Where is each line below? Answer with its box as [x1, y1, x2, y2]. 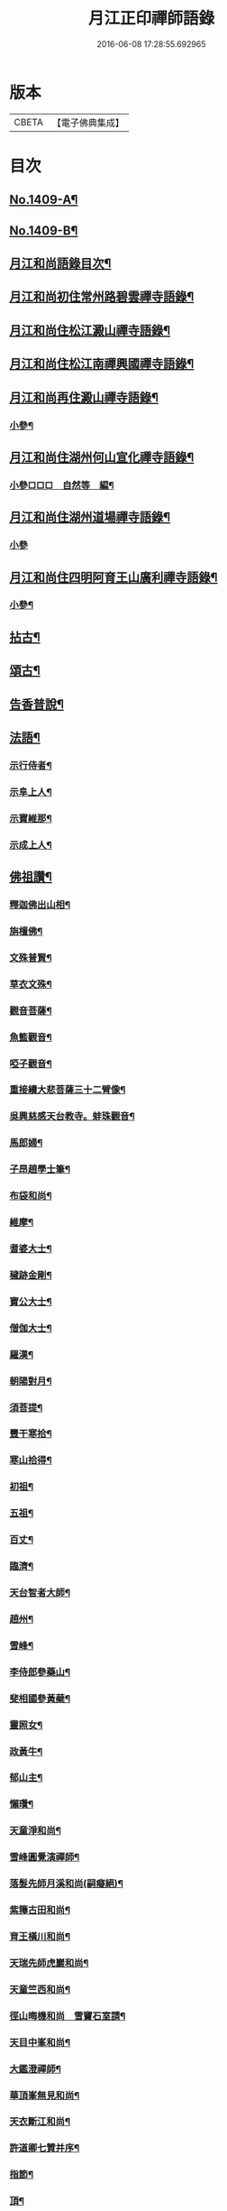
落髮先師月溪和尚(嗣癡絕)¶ [9, 1877, 124, 1890]
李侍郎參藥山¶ [9, 1665, 70, 1678]
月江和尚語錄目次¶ [9, 256, 112, 272]
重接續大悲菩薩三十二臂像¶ [9, 1083, 126, 1096]
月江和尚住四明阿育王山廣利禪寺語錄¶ [9, 569, 218, 585]
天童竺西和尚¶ [9, 1983, 70, 1995]
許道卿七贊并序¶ [9, 2142, 80, 2154]
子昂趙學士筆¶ [9, 1163, 70, 1175]
